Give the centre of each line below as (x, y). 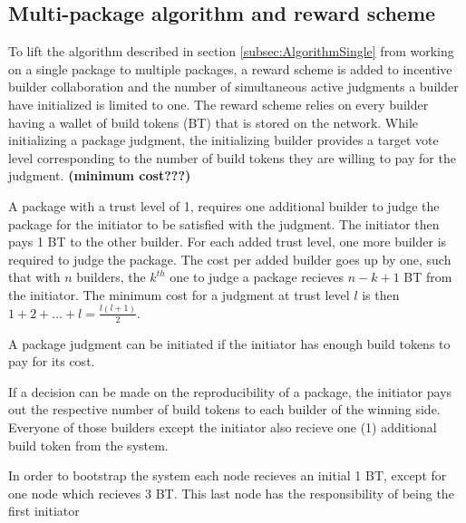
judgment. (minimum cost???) (100, 175)
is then (381, 294)
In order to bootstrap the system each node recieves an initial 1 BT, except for (228, 475)
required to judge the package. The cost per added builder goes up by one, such (230, 259)
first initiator (44, 511)
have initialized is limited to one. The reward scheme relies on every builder (218, 104)
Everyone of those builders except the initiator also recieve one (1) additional (223, 427)
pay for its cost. (52, 361)
